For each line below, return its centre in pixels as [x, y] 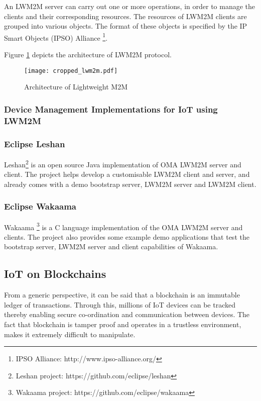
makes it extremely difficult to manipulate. [70, 334]
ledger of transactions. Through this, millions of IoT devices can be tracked [120, 304]
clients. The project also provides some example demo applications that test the [127, 236]
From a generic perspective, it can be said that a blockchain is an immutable [122, 295]
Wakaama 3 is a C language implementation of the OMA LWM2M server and [123, 226]
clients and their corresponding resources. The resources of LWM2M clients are [125, 16]
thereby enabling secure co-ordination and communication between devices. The [127, 314]
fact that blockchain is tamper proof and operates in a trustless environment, [123, 324]
